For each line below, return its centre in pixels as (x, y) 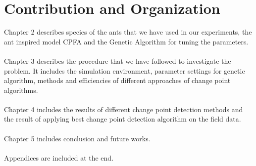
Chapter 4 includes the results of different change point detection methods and (124, 109)
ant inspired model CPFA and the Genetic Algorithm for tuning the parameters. (126, 41)
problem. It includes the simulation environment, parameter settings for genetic (125, 70)
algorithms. (21, 90)
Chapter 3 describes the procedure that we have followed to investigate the (118, 61)
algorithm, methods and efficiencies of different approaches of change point (117, 80)
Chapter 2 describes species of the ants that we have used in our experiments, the (128, 32)
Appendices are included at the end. (59, 157)
